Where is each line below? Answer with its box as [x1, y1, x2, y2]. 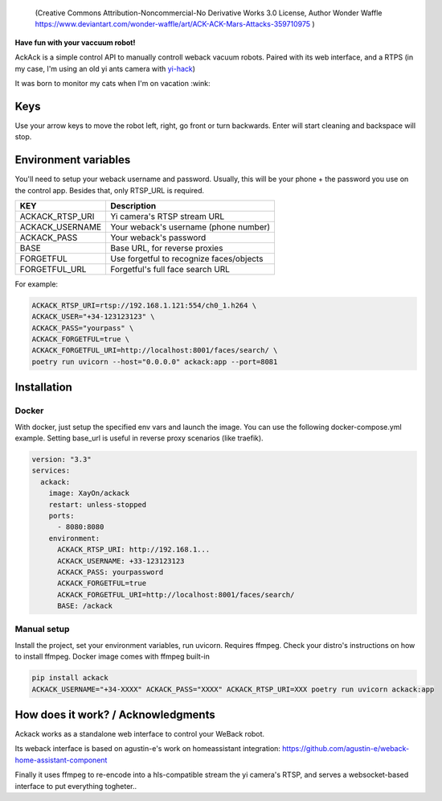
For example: [14, 279, 59, 289]
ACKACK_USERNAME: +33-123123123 [57, 556, 185, 565]
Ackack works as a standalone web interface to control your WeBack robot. [14, 729, 265, 739]
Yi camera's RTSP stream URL [109, 210, 225, 221]
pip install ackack [31, 673, 108, 683]
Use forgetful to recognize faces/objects [109, 253, 264, 264]
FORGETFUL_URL [19, 263, 87, 275]
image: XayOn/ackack [48, 489, 130, 498]
